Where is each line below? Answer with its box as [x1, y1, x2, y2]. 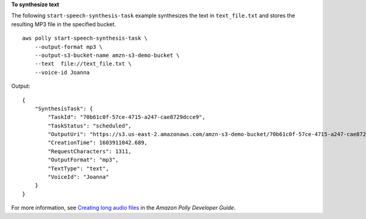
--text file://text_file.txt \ [34, 60, 132, 67]
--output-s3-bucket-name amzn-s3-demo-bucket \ [34, 52, 180, 59]
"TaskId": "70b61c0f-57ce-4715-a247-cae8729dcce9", [48, 113, 206, 121]
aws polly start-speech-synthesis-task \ [22, 35, 148, 42]
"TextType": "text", [48, 165, 109, 172]
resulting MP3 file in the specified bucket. [11, 20, 116, 27]
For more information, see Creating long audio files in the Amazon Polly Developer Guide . [11, 204, 236, 212]
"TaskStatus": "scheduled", [48, 122, 132, 129]
